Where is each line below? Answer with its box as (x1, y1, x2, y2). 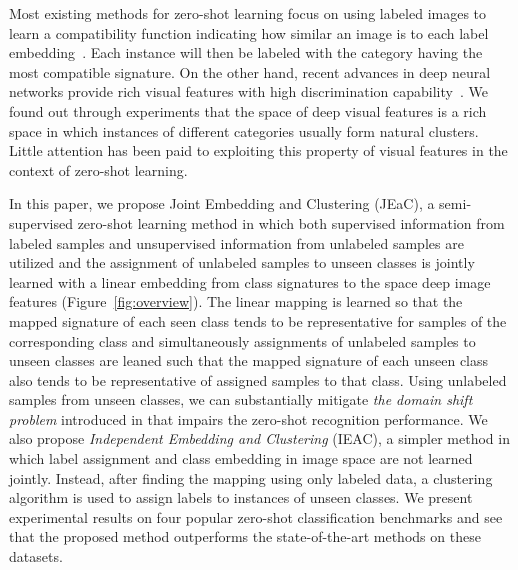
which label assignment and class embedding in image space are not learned (9, 448, 473, 469)
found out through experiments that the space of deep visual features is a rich (9, 100, 487, 121)
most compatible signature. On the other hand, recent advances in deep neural (9, 61, 491, 82)
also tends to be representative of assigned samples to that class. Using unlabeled (9, 369, 507, 390)
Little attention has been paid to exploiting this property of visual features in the (9, 140, 508, 161)
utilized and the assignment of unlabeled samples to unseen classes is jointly (9, 252, 475, 273)
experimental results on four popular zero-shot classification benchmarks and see (9, 506, 503, 527)
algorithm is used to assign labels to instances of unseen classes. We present (9, 487, 473, 508)
